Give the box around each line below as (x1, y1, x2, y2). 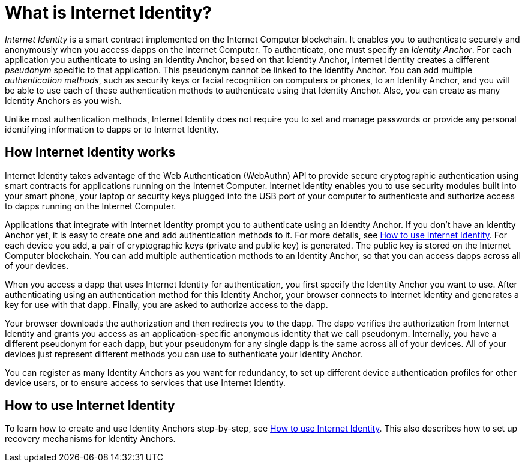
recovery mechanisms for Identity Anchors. (5, 433, 176, 444)
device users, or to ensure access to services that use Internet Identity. (5, 377, 286, 388)
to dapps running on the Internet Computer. (5, 200, 176, 211)
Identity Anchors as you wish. (5, 95, 122, 106)
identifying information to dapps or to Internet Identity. (5, 124, 219, 134)
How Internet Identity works (5, 145, 176, 160)
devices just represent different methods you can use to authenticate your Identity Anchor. (5, 348, 362, 359)
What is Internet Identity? (5, 2, 212, 23)
